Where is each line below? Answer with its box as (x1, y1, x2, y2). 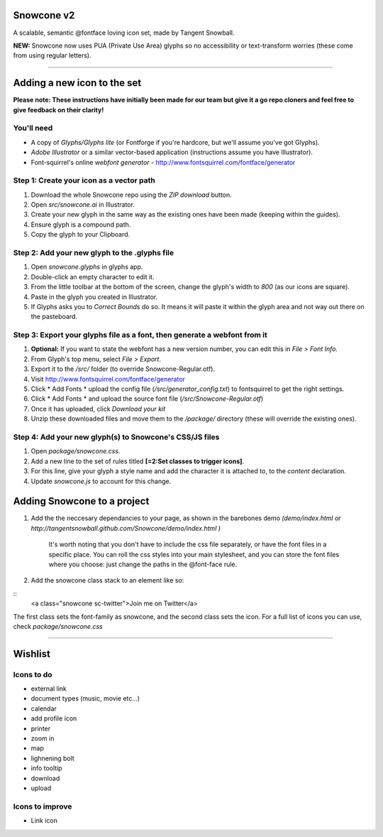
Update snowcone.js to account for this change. (30, 477, 172, 485)
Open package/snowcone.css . (30, 447, 121, 455)
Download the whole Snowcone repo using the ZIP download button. (30, 190, 232, 199)
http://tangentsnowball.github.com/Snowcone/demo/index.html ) (30, 524, 221, 532)
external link (30, 684, 67, 693)
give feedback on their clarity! (13, 105, 104, 114)
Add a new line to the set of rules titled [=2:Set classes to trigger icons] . (30, 457, 245, 465)
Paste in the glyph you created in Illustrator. (30, 292, 158, 301)
